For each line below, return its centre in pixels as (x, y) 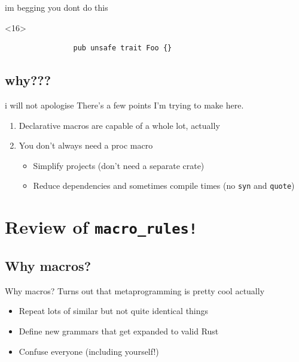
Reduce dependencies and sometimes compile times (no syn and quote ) (164, 185)
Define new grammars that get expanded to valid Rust (119, 331)
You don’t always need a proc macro (86, 145)
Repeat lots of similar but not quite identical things (114, 311)
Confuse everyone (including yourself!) (89, 351)
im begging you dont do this (57, 7)
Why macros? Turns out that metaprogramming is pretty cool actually (135, 290)
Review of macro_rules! (101, 227)
